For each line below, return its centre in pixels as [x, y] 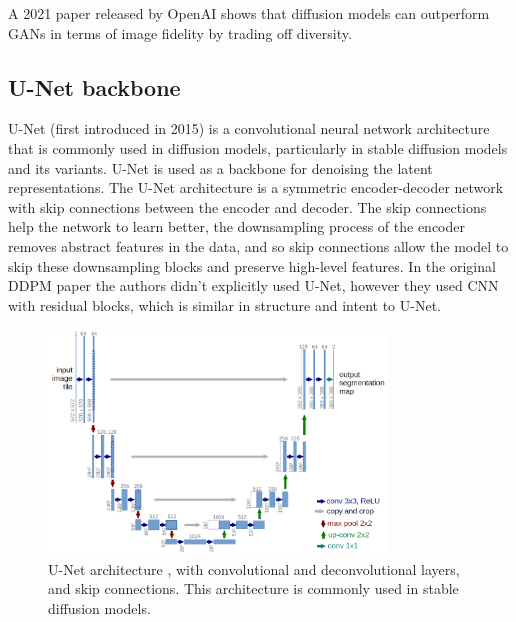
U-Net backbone [94, 86]
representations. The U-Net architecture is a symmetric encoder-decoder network [256, 187]
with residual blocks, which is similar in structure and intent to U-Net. [224, 304]
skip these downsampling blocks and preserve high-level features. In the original [252, 265]
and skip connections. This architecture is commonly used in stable [253, 588]
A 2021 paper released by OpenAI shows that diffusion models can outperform [249, 13]
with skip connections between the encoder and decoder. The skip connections [247, 206]
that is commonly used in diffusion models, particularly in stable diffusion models [258, 147]
